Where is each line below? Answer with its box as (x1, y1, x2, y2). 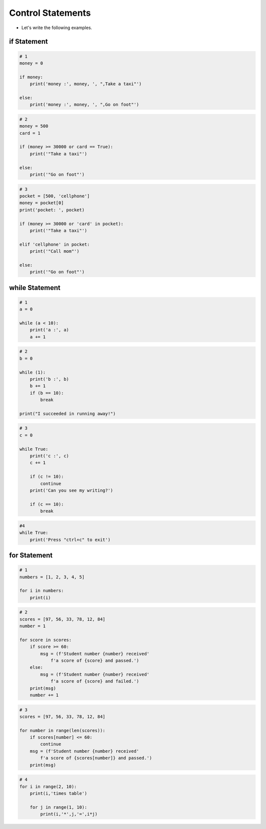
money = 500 (19, 123, 49, 129)
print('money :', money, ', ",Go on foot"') (30, 102, 139, 108)
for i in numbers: (19, 588, 64, 594)
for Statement (9, 551, 53, 559)
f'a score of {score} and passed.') (50, 657, 139, 663)
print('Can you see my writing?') (30, 487, 113, 493)
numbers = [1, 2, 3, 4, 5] (19, 574, 85, 579)
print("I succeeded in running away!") (19, 411, 116, 416)
